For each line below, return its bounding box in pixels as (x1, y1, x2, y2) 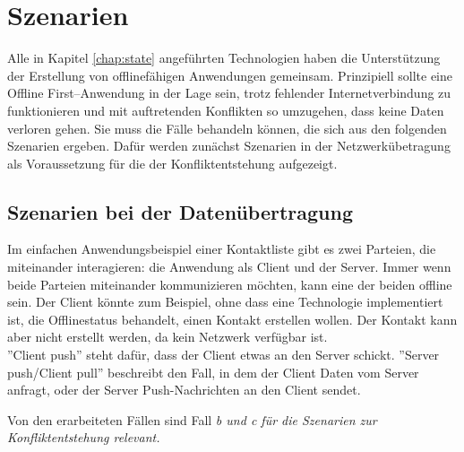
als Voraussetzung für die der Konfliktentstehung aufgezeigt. (7, 153, 338, 172)
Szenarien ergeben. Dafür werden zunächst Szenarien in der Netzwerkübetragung (7, 136, 451, 155)
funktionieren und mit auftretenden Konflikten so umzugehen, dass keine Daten (7, 100, 444, 119)
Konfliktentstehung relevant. (7, 428, 160, 447)
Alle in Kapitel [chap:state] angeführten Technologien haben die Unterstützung (7, 48, 441, 67)
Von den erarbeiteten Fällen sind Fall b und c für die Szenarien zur (7, 410, 377, 429)
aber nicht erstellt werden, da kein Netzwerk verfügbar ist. (7, 327, 328, 346)
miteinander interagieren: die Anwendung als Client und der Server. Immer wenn (7, 257, 451, 276)
